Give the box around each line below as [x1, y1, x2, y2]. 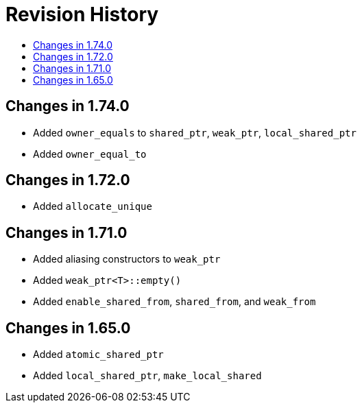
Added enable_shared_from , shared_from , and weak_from [33, 296, 316, 308]
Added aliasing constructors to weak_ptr [33, 253, 221, 265]
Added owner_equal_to [33, 147, 147, 160]
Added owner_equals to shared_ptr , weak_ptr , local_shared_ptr [33, 126, 357, 139]
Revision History [5, 3, 159, 26]
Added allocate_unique [33, 200, 152, 213]
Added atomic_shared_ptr [33, 348, 164, 361]
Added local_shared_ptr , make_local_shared [33, 370, 262, 382]
